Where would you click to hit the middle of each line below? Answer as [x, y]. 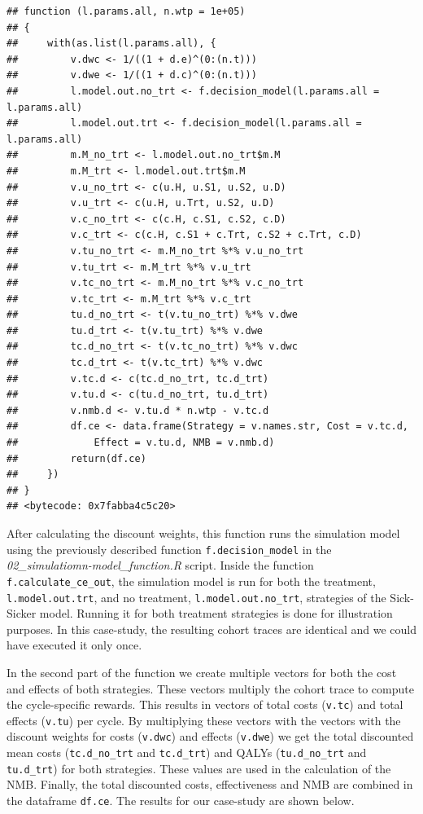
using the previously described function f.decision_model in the [169, 549]
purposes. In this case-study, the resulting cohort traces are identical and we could [211, 629]
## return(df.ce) [76, 458]
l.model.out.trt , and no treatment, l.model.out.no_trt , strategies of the [196, 597]
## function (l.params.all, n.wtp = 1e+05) [126, 11]
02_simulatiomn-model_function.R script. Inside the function [160, 565]
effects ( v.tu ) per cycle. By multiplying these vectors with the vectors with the [204, 720]
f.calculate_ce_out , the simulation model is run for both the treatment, [191, 581]
